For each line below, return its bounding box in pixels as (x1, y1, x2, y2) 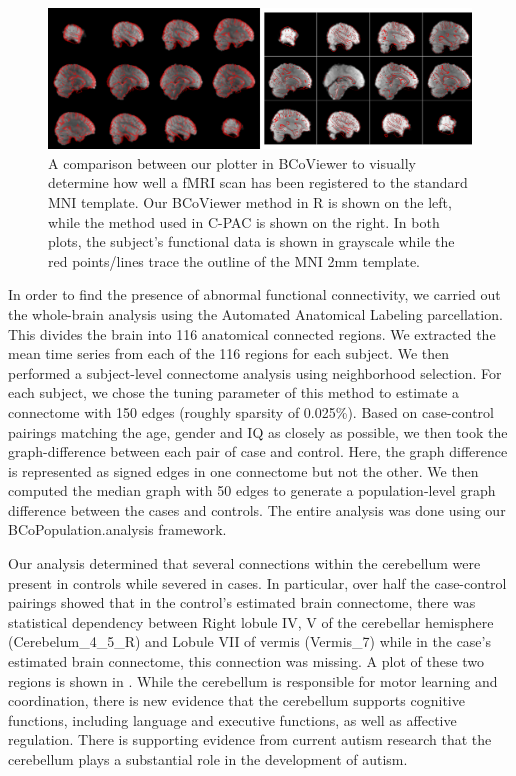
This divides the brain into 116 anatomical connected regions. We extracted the (8, 323, 496, 344)
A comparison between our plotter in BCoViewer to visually (48, 152, 416, 173)
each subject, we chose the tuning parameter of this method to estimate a (8, 382, 460, 403)
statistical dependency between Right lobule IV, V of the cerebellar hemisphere (8, 611, 494, 632)
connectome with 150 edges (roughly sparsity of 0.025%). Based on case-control (8, 401, 494, 422)
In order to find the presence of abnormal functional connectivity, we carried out (8, 284, 501, 305)
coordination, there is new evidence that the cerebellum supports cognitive (8, 690, 465, 711)
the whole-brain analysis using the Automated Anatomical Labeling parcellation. (8, 303, 503, 324)
